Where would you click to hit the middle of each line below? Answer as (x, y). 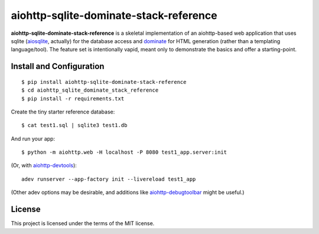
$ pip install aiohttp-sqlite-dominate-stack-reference (104, 82)
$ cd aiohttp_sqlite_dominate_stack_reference (90, 90)
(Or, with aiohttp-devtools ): (44, 165)
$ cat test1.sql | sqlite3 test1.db (74, 125)
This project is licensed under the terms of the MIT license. (83, 223)
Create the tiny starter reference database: (63, 112)
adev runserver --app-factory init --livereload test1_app (109, 179)
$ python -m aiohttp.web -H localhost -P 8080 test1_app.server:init (124, 152)
